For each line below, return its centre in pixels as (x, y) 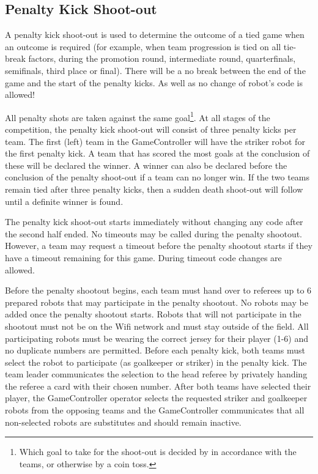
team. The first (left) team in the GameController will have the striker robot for (155, 141)
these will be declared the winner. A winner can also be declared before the (146, 165)
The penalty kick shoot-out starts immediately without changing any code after (154, 222)
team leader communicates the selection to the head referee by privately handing (156, 374)
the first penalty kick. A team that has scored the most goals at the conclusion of (157, 153)
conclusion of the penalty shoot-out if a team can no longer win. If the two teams (157, 177)
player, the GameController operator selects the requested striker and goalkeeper (156, 398)
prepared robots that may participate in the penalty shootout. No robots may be (157, 302)
